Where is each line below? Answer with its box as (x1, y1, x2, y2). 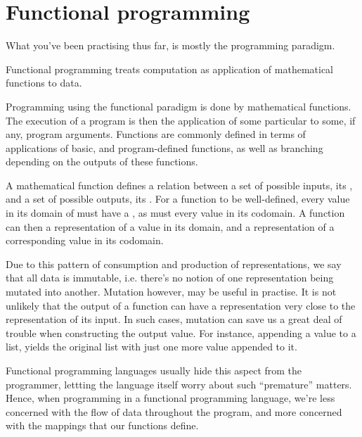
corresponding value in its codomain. (6, 233, 164, 248)
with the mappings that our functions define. (6, 418, 199, 433)
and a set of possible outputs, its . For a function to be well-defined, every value (6, 191, 350, 206)
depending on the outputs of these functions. (6, 154, 198, 169)
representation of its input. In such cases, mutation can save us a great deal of (6, 312, 342, 327)
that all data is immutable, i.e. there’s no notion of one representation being (6, 270, 334, 285)
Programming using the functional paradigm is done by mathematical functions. (6, 99, 351, 113)
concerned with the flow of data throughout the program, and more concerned (6, 404, 342, 419)
